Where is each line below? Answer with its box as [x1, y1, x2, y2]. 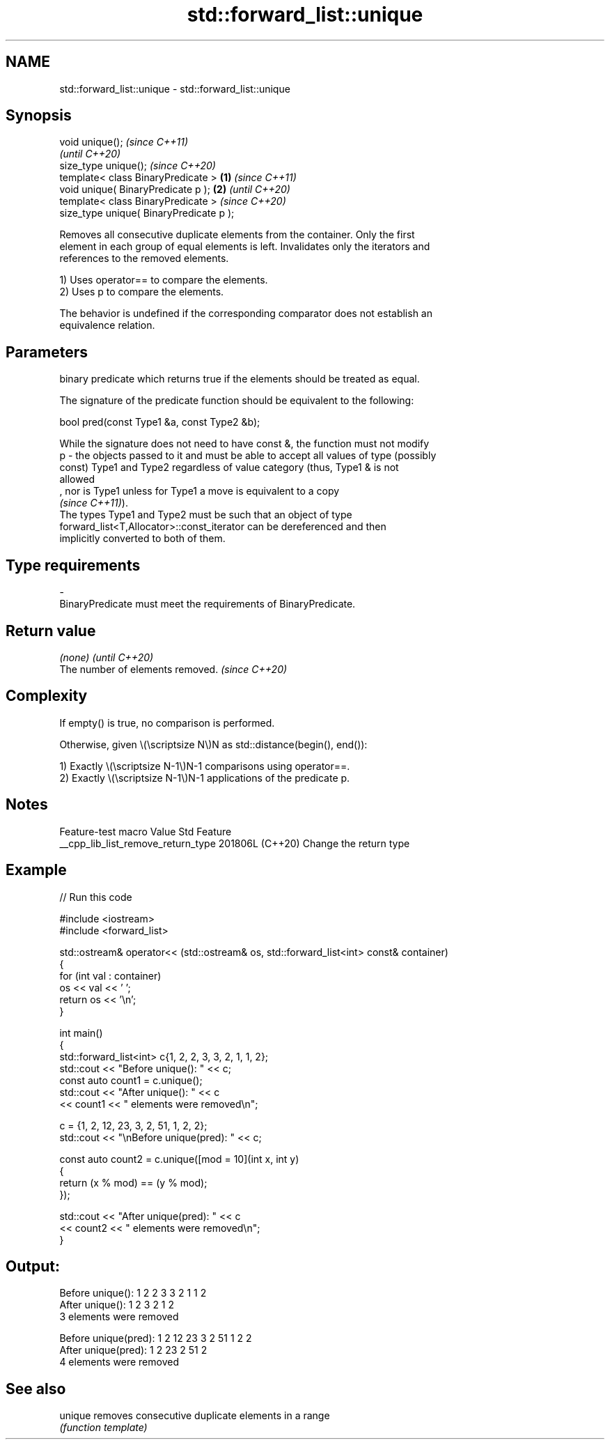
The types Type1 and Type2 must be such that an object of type [59, 509, 352, 521]
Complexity [6, 687, 88, 705]
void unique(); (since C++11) [59, 136, 189, 148]
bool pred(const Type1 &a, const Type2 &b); [59, 416, 260, 428]
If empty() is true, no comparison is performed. [59, 716, 275, 729]
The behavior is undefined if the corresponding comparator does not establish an [59, 307, 432, 320]
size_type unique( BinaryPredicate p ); [59, 207, 235, 219]
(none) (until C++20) [59, 651, 154, 663]
